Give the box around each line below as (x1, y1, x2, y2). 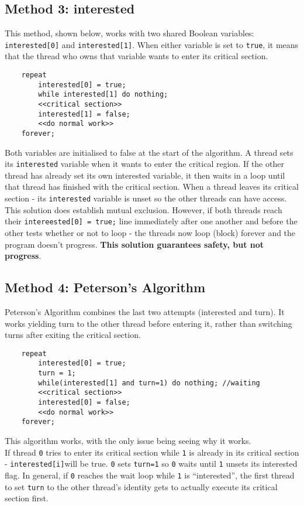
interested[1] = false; (38, 110, 130, 118)
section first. (5, 492, 49, 504)
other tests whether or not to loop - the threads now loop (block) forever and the (5, 226, 296, 238)
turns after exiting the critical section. (5, 329, 141, 341)
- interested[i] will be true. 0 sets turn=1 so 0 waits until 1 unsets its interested (5, 457, 298, 470)
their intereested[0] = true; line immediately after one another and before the (5, 215, 298, 227)
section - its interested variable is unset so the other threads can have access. (5, 192, 287, 204)
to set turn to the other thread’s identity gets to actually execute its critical (5, 480, 278, 493)
